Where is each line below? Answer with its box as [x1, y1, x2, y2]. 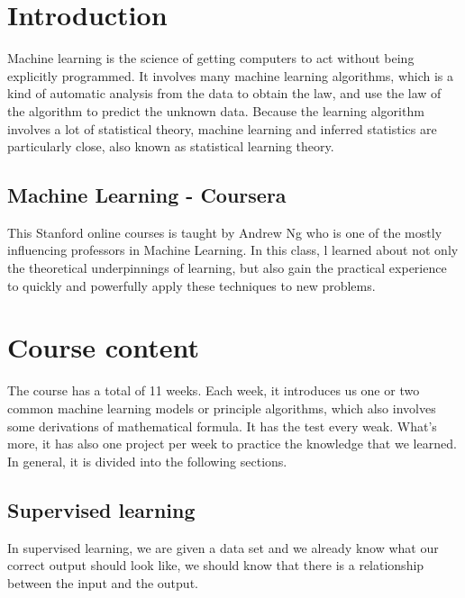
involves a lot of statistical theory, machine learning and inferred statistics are [7, 119, 437, 138]
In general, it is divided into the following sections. [7, 451, 287, 470]
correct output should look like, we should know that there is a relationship [7, 556, 424, 575]
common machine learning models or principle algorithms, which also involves [7, 398, 436, 417]
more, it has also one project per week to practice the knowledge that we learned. [7, 434, 457, 453]
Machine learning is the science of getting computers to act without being [7, 49, 415, 68]
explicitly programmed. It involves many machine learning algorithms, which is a [7, 66, 454, 85]
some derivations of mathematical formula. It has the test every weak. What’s [7, 416, 437, 435]
